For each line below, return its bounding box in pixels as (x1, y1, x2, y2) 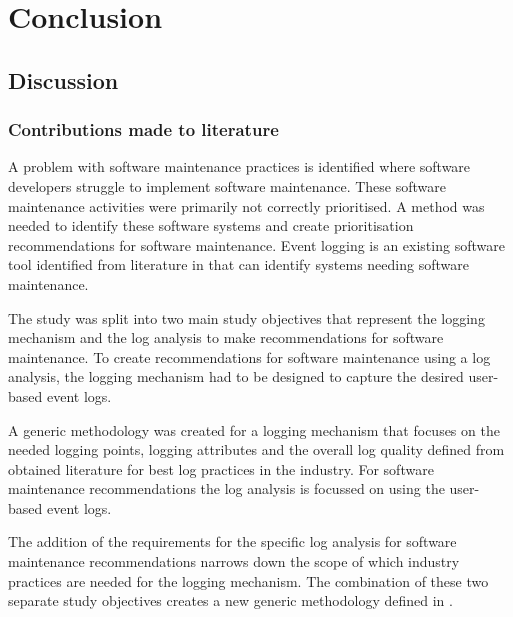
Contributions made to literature (8, 117, 279, 142)
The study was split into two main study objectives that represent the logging (8, 307, 485, 328)
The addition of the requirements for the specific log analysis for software (8, 531, 457, 552)
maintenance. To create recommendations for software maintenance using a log (8, 346, 491, 367)
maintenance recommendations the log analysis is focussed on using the (8, 478, 445, 499)
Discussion (8, 64, 119, 95)
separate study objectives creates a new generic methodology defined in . (8, 590, 453, 611)
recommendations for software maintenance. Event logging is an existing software (8, 234, 505, 255)
